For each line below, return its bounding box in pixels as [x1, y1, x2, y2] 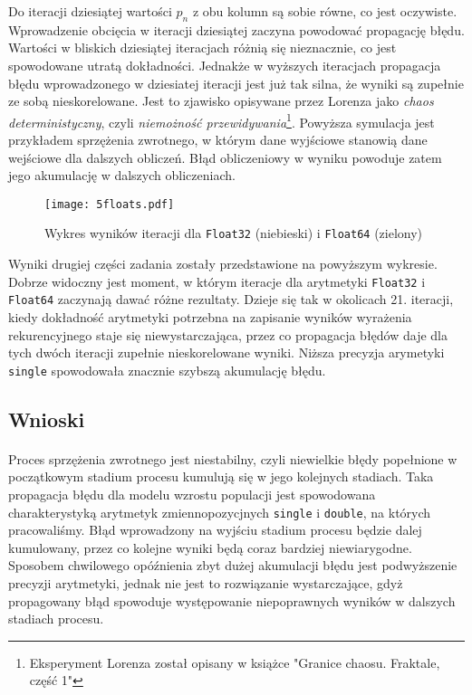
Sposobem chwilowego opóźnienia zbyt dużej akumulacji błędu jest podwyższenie [8, 556, 458, 575]
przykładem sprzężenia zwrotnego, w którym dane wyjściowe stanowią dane [8, 130, 428, 149]
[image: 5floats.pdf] [44, 197, 175, 211]
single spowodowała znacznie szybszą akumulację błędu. [8, 360, 326, 379]
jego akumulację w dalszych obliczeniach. [8, 166, 236, 185]
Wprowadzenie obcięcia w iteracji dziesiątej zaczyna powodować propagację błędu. [8, 20, 465, 39]
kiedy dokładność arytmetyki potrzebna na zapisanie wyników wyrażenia [8, 308, 412, 327]
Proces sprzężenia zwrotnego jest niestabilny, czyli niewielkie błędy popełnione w [8, 449, 458, 468]
